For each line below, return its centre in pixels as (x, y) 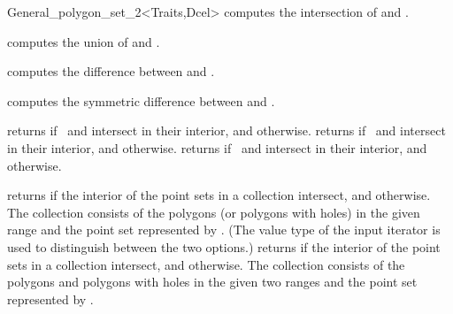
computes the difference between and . (111, 71)
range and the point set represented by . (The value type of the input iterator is (224, 230)
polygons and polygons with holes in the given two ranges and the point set (212, 282)
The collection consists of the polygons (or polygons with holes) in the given (214, 212)
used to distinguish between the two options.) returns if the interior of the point (224, 246)
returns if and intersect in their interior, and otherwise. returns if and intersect (226, 130)
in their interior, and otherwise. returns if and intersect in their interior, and (217, 147)
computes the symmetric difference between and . (141, 100)
